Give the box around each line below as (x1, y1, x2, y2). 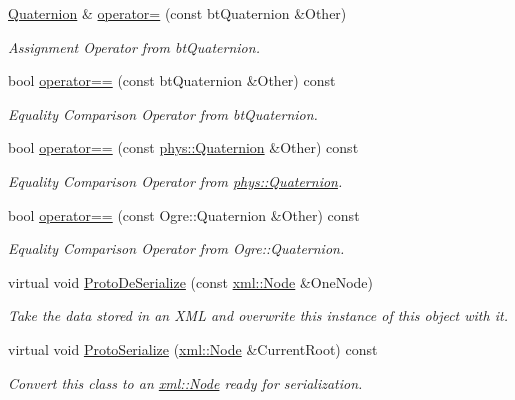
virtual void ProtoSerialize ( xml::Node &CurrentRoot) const (8, 338, 378, 359)
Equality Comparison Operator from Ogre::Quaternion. (8, 238, 345, 259)
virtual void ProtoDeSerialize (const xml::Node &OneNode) (8, 271, 374, 292)
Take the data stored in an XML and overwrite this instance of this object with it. (8, 305, 508, 326)
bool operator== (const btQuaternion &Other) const (8, 70, 336, 91)
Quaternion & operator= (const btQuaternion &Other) (8, 3, 347, 23)
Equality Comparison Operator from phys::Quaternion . (8, 170, 343, 191)
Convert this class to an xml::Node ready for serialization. (8, 372, 363, 393)
